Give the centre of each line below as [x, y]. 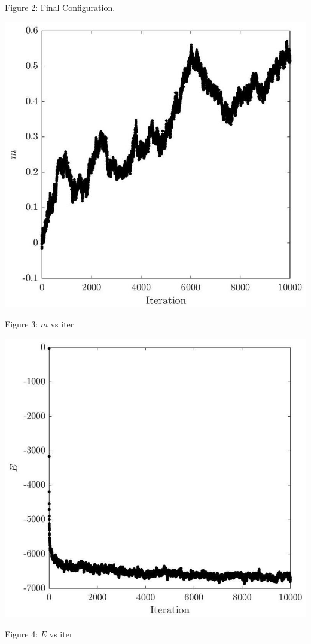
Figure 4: [22, 634]
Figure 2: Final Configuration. [60, 7]
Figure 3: [22, 324]
